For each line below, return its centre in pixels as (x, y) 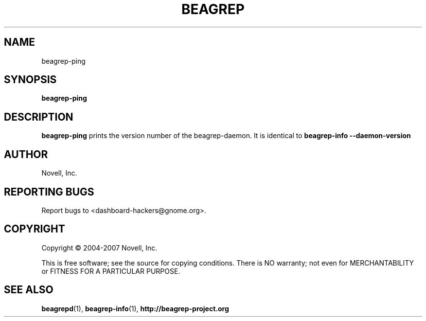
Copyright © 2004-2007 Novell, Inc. (99, 248)
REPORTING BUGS (49, 192)
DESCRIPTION (39, 117)
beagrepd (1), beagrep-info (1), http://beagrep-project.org (135, 308)
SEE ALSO (29, 290)
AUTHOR (26, 154)
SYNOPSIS (30, 80)
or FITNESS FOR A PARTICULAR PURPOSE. (111, 271)
